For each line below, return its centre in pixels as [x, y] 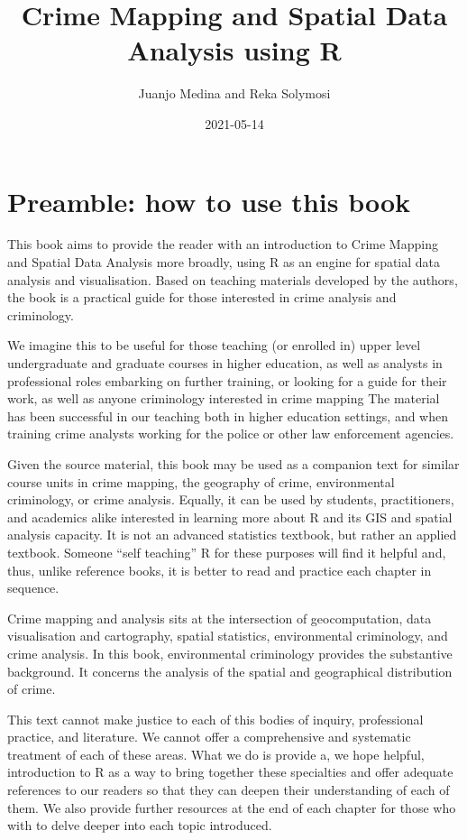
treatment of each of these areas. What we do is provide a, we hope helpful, [216, 754]
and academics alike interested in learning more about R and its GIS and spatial [230, 517]
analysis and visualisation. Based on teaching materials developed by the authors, [233, 279]
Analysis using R [234, 50]
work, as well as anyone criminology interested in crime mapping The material [224, 398]
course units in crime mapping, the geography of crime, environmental [201, 481]
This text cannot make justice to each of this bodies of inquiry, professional [215, 719]
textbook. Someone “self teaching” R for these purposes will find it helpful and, [227, 552]
